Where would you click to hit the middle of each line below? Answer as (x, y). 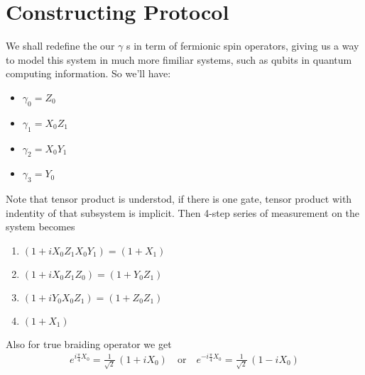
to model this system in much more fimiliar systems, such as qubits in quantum (179, 59)
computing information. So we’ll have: (88, 73)
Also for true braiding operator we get (89, 343)
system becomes (40, 226)
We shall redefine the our (60, 46)
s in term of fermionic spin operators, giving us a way (243, 46)
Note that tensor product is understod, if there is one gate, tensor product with (179, 199)
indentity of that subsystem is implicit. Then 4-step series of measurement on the (183, 212)
